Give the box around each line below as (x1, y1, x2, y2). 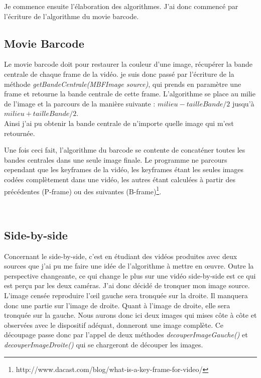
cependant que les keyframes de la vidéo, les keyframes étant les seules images (4, 164, 243, 175)
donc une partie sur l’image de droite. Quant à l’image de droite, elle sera (4, 300, 230, 310)
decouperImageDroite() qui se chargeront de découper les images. (4, 339, 203, 349)
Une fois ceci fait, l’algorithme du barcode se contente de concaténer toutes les (4, 145, 245, 155)
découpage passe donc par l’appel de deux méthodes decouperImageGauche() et (4, 329, 248, 340)
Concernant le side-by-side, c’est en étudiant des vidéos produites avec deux (4, 250, 237, 261)
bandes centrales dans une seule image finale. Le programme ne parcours (4, 154, 227, 165)
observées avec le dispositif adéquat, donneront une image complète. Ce (4, 319, 224, 330)
